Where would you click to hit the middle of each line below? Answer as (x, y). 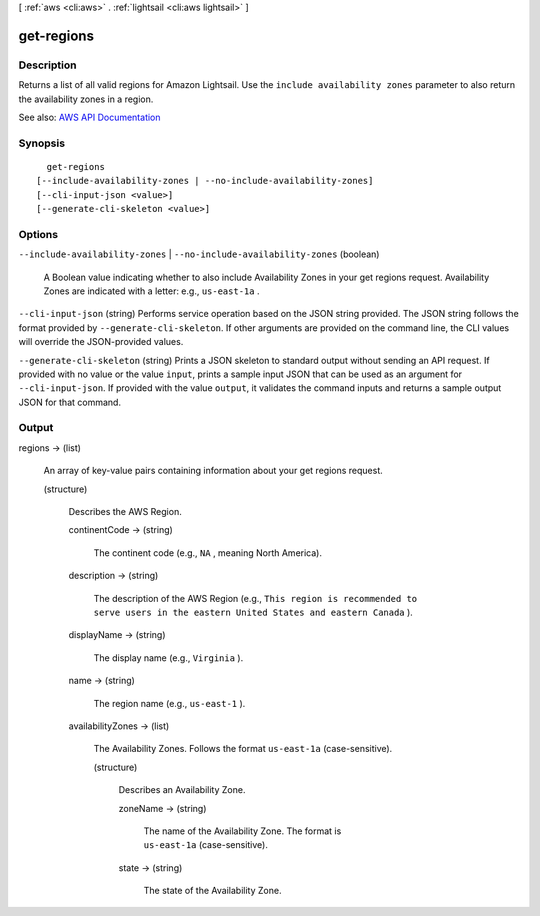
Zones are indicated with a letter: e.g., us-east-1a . (151, 291)
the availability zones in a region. (86, 99)
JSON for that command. (70, 402)
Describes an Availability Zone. (182, 790)
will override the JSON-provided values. (101, 342)
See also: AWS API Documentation (89, 117)
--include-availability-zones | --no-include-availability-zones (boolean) (199, 254)
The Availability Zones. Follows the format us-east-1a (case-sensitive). (243, 749)
